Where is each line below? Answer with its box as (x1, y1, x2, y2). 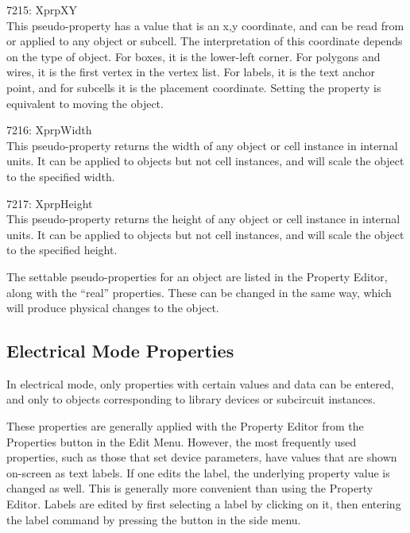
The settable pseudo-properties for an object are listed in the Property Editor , (6, 268, 388, 284)
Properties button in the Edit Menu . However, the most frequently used (6, 433, 357, 450)
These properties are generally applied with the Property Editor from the (6, 418, 364, 435)
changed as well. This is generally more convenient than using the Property (6, 480, 373, 496)
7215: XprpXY (6, 2, 78, 17)
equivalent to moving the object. (6, 95, 164, 111)
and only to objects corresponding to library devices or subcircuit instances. (6, 391, 376, 407)
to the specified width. (6, 168, 115, 184)
